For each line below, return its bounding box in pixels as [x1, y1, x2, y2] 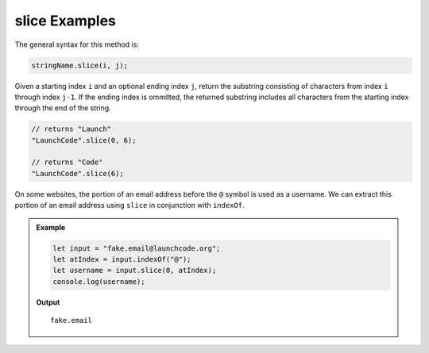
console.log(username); [52, 277, 146, 286]
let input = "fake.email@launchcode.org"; [52, 244, 221, 253]
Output [36, 297, 60, 307]
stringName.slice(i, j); [31, 60, 129, 70]
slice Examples [14, 12, 117, 29]
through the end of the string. [14, 103, 111, 113]
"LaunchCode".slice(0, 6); [31, 136, 137, 144]
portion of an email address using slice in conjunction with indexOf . [14, 201, 245, 210]
